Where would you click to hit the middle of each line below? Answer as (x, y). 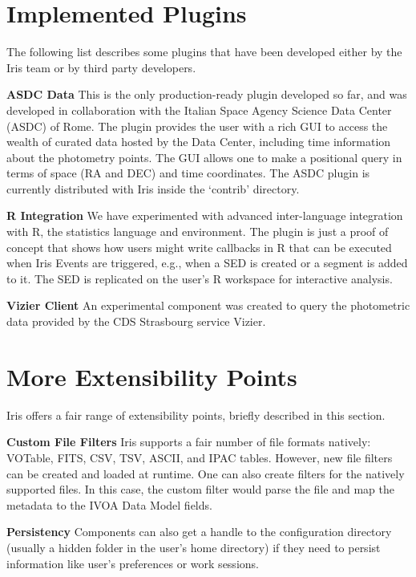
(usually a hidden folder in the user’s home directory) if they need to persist (194, 547)
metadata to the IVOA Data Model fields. (109, 504)
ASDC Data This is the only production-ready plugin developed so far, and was (207, 94)
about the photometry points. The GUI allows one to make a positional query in (204, 157)
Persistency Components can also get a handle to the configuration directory (199, 532)
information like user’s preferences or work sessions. (133, 563)
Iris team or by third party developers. (101, 67)
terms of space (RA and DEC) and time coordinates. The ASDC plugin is (188, 173)
